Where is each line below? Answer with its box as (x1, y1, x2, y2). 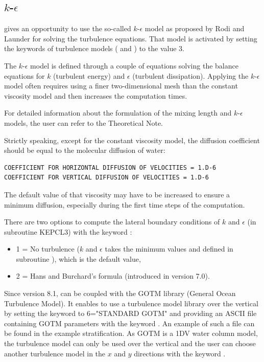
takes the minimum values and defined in (105, 243, 233, 254)
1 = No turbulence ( (16, 243, 80, 254)
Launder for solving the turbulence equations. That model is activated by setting (4, 33, 257, 43)
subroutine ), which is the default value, (16, 253, 141, 264)
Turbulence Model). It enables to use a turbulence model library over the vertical (4, 298, 258, 308)
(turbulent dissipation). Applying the (132, 70, 249, 81)
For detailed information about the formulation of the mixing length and (4, 107, 232, 118)
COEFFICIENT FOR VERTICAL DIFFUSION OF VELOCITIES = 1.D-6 (4, 174, 209, 182)
